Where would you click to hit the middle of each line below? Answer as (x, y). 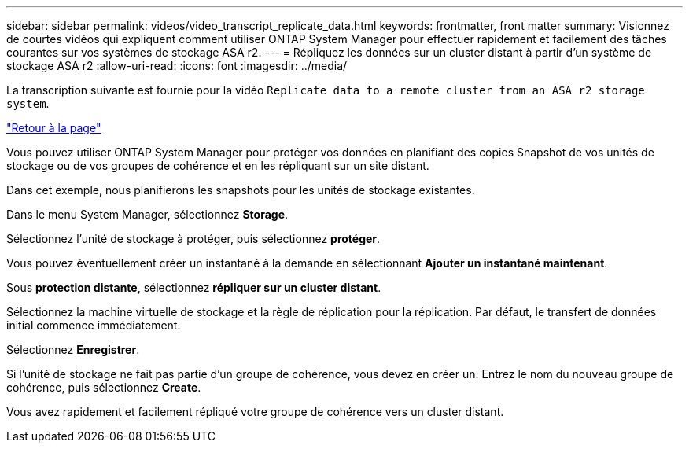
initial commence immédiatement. (94, 325)
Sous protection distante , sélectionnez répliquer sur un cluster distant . (194, 287)
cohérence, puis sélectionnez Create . (104, 387)
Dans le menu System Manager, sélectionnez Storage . (147, 214)
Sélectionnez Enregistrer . (73, 350)
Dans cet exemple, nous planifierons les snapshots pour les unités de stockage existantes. (241, 190)
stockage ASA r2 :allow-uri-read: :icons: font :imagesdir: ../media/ (177, 66)
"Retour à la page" (54, 128)
